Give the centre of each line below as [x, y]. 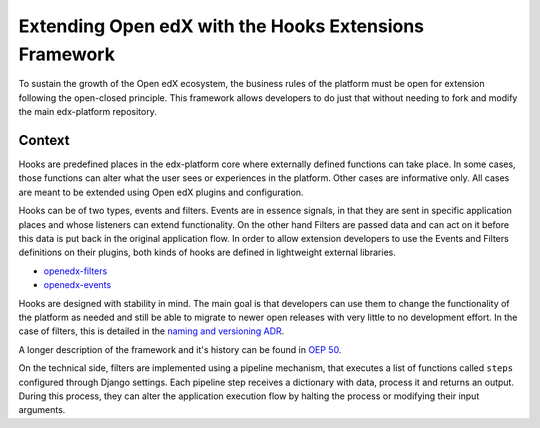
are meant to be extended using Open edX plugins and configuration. [161, 192]
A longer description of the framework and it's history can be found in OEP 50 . [180, 349]
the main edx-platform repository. [87, 112]
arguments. [42, 410]
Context [44, 140]
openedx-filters [75, 271]
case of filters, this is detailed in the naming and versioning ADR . [151, 331]
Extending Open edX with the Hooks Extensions [221, 26]
